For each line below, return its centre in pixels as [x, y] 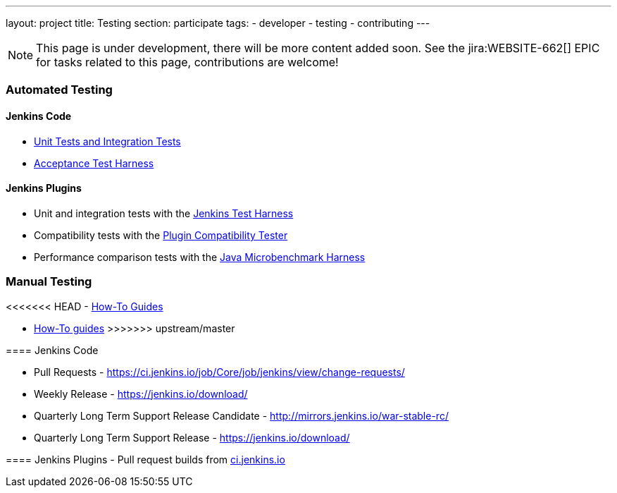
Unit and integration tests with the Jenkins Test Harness [164, 213]
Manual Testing [49, 282]
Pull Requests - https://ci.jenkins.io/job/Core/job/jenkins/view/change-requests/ [219, 372]
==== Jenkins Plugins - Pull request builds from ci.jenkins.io [145, 459]
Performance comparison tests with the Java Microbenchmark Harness [200, 257]
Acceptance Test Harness [94, 163]
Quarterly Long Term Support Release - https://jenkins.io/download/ [192, 437]
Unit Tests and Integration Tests [107, 141]
